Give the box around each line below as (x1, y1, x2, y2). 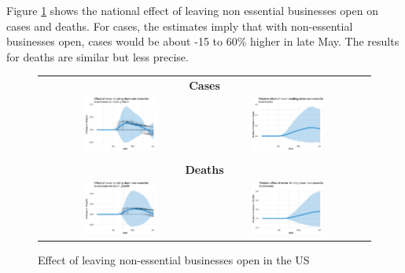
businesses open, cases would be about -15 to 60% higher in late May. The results (6, 33, 399, 50)
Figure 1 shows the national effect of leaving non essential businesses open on (6, 2, 378, 18)
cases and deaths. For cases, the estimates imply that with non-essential (6, 17, 353, 34)
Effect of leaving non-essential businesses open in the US (38, 251, 310, 267)
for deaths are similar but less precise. (6, 48, 189, 65)
